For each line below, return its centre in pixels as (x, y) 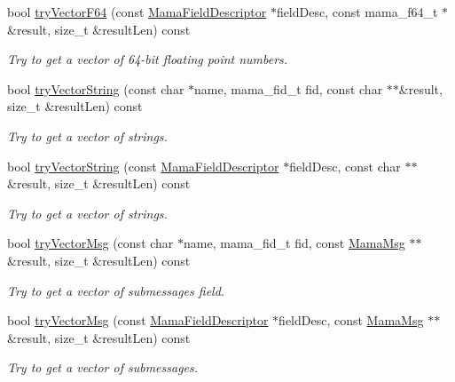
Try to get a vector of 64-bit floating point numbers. (148, 59)
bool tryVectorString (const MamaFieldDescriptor (143, 166)
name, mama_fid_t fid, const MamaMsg (294, 243)
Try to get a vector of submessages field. (116, 290)
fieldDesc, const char (345, 166)
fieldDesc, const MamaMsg (351, 320)
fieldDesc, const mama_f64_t (357, 12)
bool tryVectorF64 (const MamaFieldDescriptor (137, 12)
